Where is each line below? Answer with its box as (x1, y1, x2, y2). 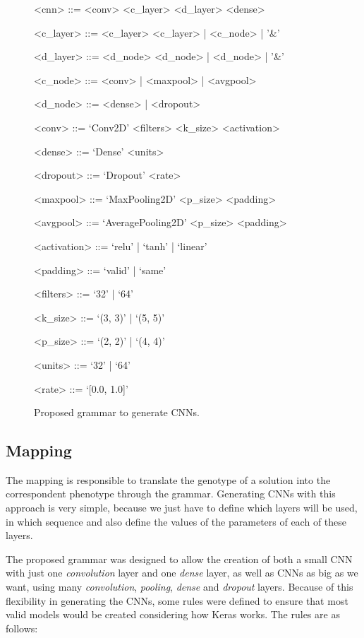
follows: (6, 620, 38, 635)
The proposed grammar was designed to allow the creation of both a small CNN (6, 551, 353, 566)
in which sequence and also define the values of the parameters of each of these (6, 514, 347, 528)
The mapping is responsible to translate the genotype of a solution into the (6, 472, 331, 487)
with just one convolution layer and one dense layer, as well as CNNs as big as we (6, 565, 358, 580)
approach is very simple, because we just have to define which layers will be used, (6, 500, 358, 515)
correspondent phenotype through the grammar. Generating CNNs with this (6, 486, 336, 501)
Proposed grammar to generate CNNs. (34, 405, 200, 420)
